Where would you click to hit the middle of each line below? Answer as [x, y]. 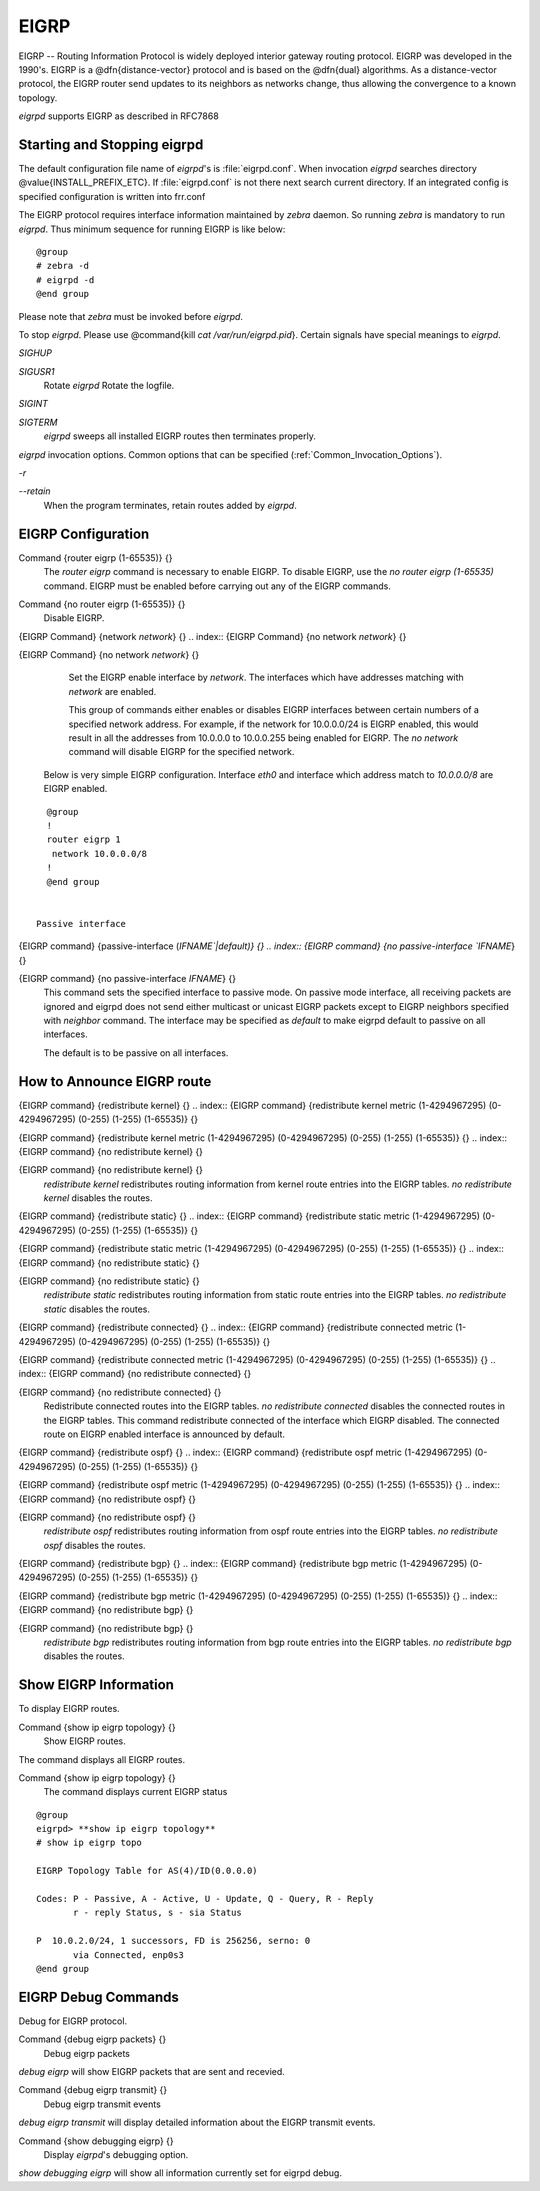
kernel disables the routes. [98, 1198]
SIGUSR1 [36, 371]
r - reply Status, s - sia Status [157, 1913]
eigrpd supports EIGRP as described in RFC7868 [118, 116]
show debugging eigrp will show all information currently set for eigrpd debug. [180, 2173]
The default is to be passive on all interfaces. [136, 1052]
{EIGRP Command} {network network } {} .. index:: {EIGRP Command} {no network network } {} [212, 636]
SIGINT [33, 404]
